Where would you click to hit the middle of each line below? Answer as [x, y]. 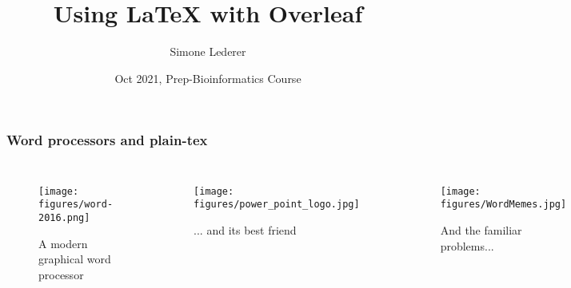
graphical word [75, 259]
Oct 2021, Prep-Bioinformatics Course [208, 78]
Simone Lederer [208, 51]
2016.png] [64, 217]
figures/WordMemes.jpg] [503, 205]
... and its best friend [245, 229]
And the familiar [481, 229]
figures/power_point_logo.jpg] [277, 205]
